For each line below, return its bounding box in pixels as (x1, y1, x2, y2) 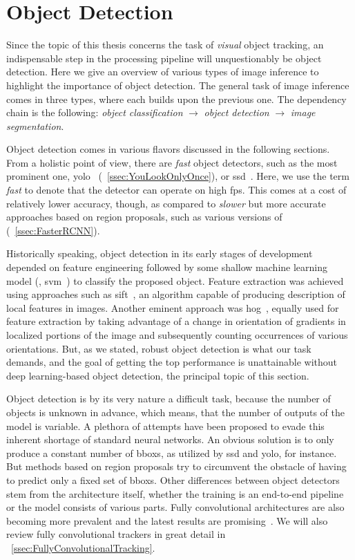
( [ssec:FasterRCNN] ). (6, 223, 100, 237)
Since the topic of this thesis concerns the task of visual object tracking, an (6, 37, 324, 52)
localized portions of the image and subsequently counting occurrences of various (6, 328, 348, 342)
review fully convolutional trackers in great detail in (6, 527, 226, 541)
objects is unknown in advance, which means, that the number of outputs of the (6, 404, 345, 419)
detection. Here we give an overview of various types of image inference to (6, 64, 319, 79)
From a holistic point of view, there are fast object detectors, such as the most (6, 155, 338, 169)
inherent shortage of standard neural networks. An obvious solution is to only (6, 432, 334, 447)
